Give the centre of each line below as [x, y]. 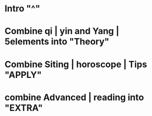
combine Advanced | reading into [74, 97]
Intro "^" [22, 9]
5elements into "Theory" [57, 42]
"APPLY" [23, 75]
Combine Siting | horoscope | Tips [76, 64]
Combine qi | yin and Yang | [62, 31]
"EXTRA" [24, 108]
